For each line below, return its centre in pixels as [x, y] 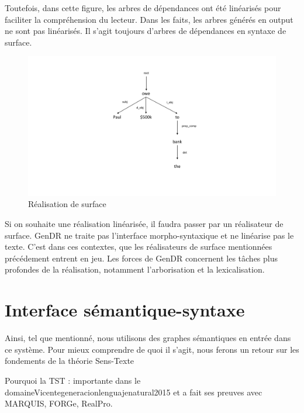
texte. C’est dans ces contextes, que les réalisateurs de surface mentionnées [139, 247]
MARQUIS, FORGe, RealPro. [59, 403]
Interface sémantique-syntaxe [125, 310]
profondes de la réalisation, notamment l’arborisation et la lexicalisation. [135, 269]
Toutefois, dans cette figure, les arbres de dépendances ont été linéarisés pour [143, 8]
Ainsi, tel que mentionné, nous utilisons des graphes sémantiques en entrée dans [148, 338]
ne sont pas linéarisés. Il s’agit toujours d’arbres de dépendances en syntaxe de [146, 31]
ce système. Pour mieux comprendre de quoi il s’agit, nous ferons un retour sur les [152, 349]
